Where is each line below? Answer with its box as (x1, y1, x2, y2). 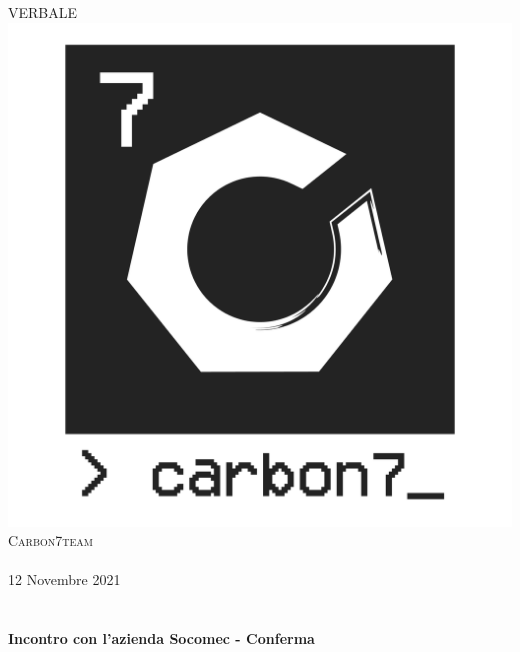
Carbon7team (8, 530, 94, 551)
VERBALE (8, 2, 78, 22)
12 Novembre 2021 (8, 569, 121, 590)
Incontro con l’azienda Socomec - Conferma (8, 628, 315, 649)
